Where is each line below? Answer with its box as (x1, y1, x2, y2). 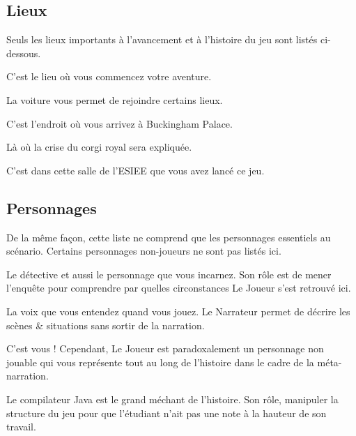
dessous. (6, 45, 41, 60)
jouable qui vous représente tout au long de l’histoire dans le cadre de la (6, 354, 314, 369)
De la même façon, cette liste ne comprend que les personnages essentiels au (6, 230, 331, 244)
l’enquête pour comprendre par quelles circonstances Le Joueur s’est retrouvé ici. (6, 280, 351, 295)
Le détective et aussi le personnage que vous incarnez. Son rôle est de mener (6, 266, 332, 281)
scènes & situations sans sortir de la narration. (6, 317, 205, 332)
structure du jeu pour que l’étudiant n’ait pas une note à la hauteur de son (6, 405, 327, 420)
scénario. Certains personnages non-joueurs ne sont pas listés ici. (6, 243, 281, 258)
